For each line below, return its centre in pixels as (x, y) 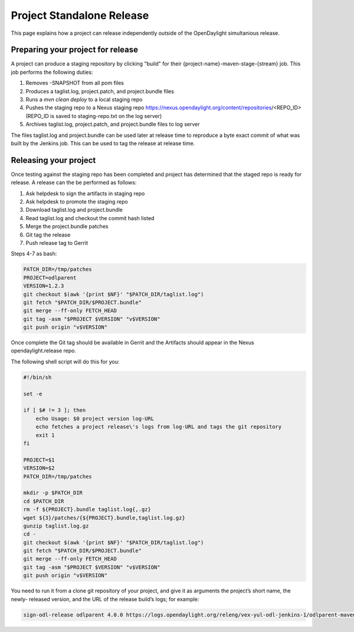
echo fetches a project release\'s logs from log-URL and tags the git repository (159, 427)
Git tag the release (48, 235)
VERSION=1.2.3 (44, 286)
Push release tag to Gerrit (57, 243)
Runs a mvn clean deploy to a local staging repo (84, 100)
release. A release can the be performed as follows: (74, 182)
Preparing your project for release (75, 50)
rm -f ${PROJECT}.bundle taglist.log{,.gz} (87, 510)
